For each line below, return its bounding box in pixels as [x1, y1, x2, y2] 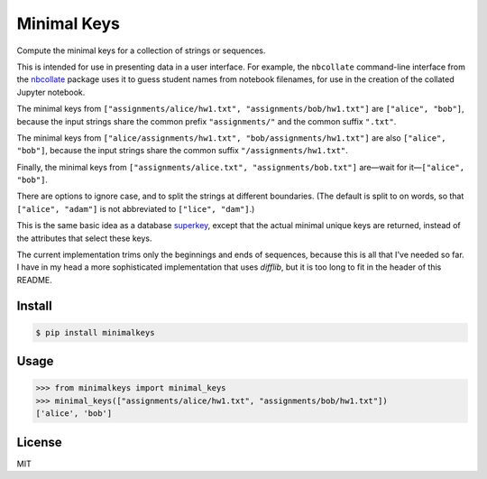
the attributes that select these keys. [16, 233, 152, 244]
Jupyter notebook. [16, 87, 86, 97]
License [16, 434, 62, 450]
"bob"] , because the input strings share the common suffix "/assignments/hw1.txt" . [16, 145, 349, 156]
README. [16, 274, 53, 285]
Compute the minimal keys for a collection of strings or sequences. [16, 45, 266, 56]
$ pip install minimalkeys [35, 327, 155, 337]
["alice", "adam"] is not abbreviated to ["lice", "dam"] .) [16, 203, 255, 214]
